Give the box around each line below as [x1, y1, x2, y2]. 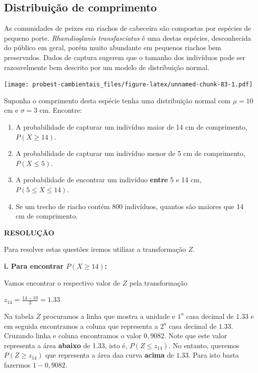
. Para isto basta [189, 350, 239, 360]
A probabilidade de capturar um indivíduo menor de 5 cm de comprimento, [15, 148, 246, 158]
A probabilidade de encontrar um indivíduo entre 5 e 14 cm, [15, 174, 202, 185]
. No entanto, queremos [168, 340, 240, 350]
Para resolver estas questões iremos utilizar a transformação [4, 244, 186, 254]
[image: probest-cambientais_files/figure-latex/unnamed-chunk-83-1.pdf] [4, 81, 253, 88]
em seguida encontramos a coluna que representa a [4, 320, 158, 331]
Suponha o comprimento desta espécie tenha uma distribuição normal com [4, 95, 231, 105]
